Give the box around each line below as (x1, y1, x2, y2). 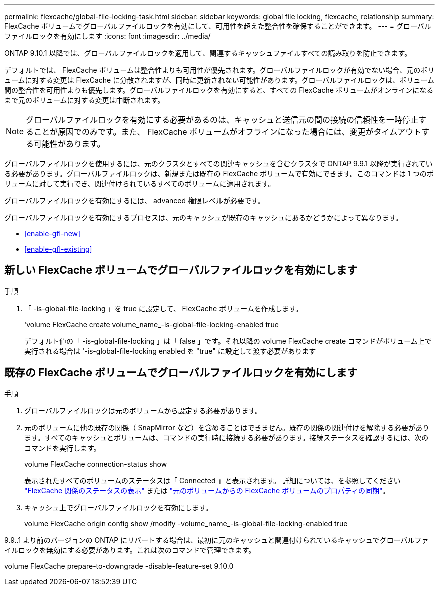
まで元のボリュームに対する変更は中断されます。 (4, 96, 165, 104)
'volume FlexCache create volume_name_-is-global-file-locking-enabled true (24, 320, 279, 329)
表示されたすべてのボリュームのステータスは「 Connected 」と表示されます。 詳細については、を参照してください (24, 476, 401, 485)
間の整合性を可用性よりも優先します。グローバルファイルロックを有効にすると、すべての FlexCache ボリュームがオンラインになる (4, 86, 434, 94)
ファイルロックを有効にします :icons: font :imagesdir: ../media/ (4, 32, 211, 40)
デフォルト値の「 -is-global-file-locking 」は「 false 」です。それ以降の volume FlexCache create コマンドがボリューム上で (24, 336, 432, 345)
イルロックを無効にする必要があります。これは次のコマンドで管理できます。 (4, 545, 256, 554)
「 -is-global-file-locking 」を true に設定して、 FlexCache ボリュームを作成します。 (24, 304, 303, 313)
